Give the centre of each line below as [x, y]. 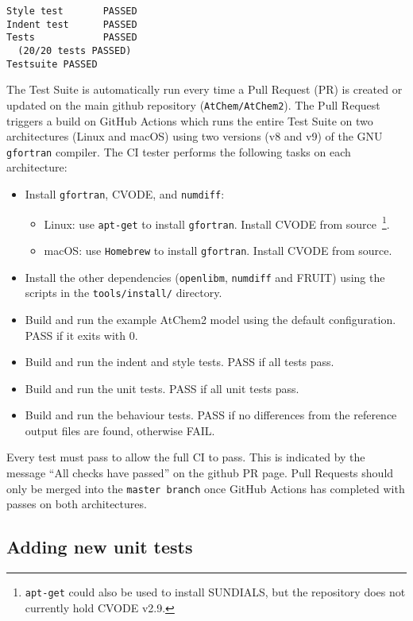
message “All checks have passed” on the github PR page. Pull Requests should [200, 473]
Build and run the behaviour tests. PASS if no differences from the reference [211, 415]
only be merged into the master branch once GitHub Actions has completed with [206, 488]
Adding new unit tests [100, 547]
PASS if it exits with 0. [81, 335]
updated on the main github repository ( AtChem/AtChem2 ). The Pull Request [193, 104]
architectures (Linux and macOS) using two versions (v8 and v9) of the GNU [195, 136]
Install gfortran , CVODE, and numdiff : [125, 193]
